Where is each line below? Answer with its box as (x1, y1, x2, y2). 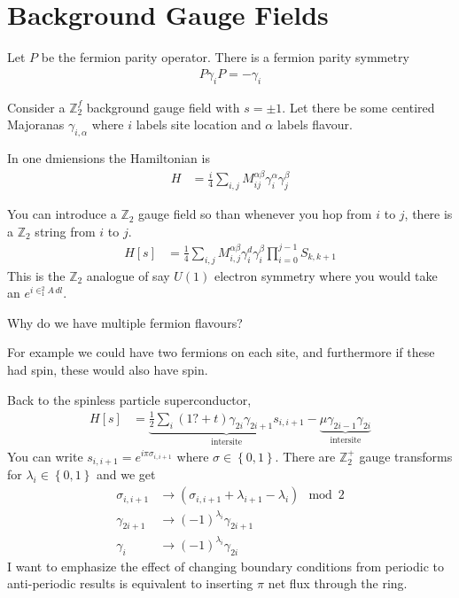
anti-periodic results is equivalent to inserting (7, 574, 253, 593)
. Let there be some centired (282, 97, 435, 116)
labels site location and (136, 115, 261, 134)
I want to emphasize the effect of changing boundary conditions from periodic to (7, 556, 444, 575)
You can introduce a (7, 205, 117, 223)
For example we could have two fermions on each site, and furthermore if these (7, 343, 435, 361)
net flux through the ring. (268, 574, 408, 593)
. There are (275, 447, 336, 466)
